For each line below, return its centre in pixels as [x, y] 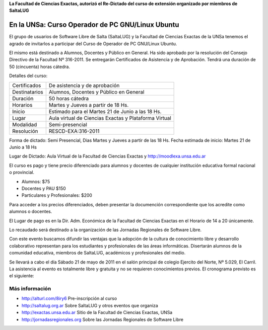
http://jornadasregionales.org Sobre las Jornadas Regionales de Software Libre [102, 319]
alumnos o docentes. [31, 212]
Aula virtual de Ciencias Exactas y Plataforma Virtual [110, 118]
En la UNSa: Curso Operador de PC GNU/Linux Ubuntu [94, 25]
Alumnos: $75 [36, 181]
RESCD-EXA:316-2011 [74, 131]
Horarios [22, 105]
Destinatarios [28, 92]
